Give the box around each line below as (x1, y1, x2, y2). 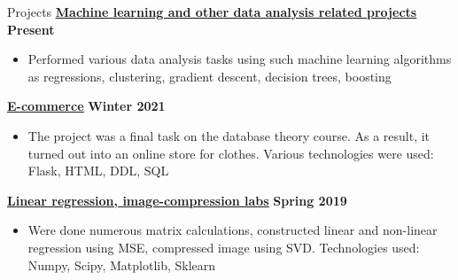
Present (7, 19, 55, 38)
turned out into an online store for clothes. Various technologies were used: (27, 144, 434, 162)
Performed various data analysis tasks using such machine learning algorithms (27, 50, 452, 68)
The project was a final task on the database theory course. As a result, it (27, 126, 431, 144)
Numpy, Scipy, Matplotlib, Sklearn (27, 255, 216, 274)
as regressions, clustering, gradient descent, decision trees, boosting (27, 66, 392, 85)
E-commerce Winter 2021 (7, 97, 166, 115)
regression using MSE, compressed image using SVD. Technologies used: (27, 237, 420, 256)
